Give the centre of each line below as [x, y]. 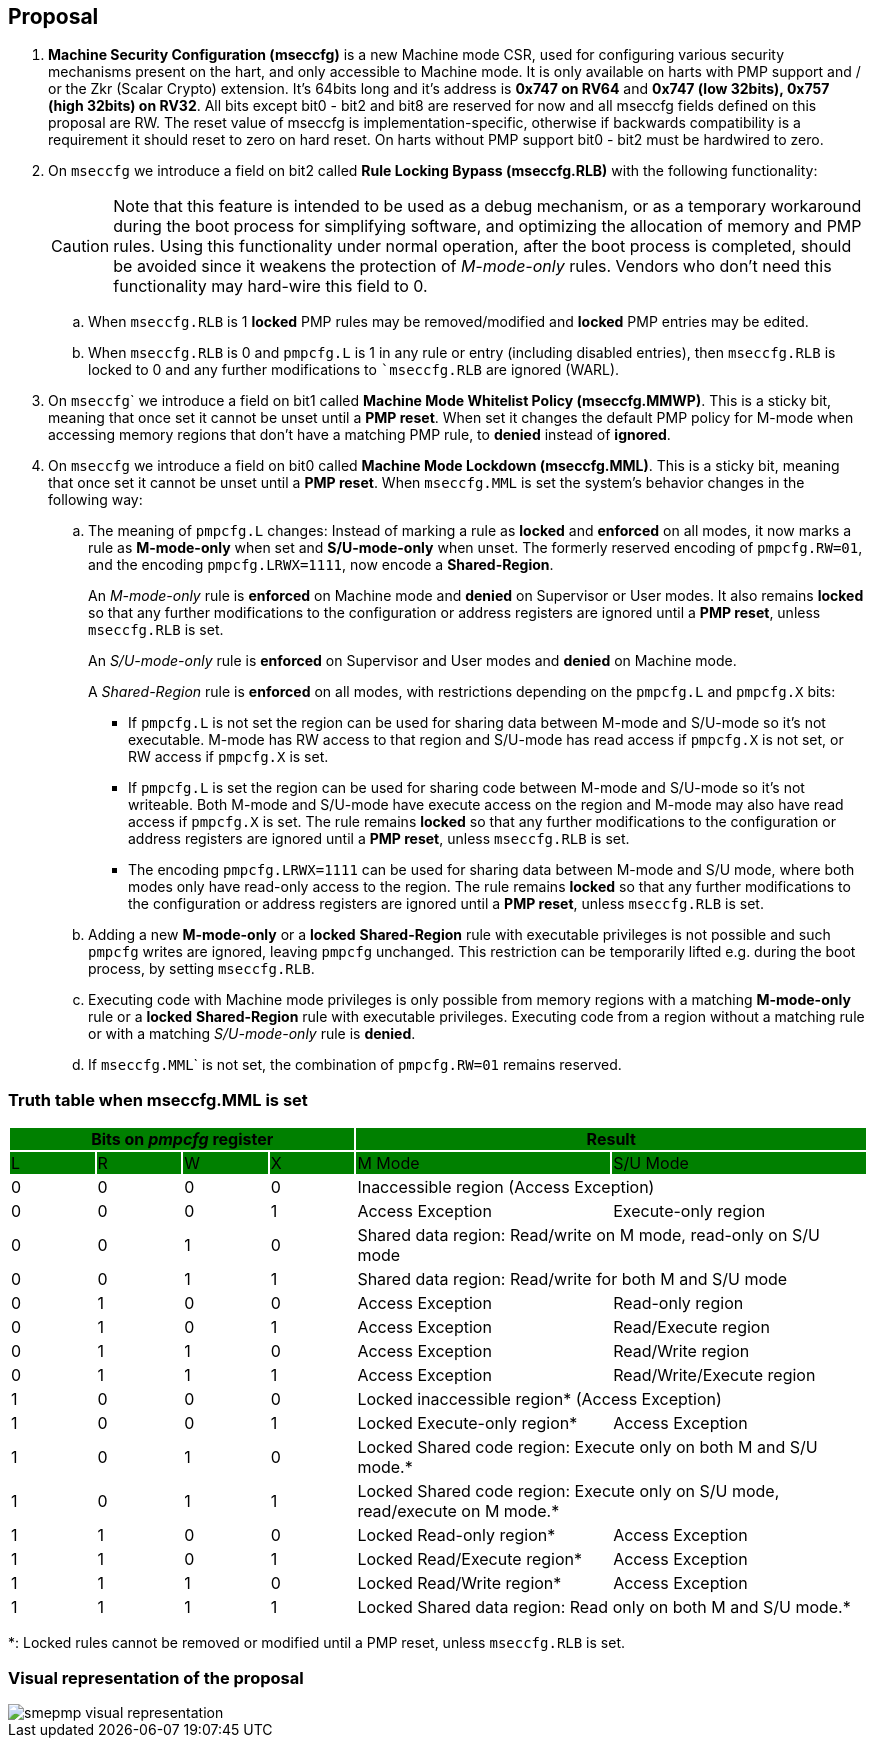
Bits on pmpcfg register [182, 1139]
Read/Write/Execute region [714, 1375]
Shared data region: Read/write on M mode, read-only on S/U [588, 1235]
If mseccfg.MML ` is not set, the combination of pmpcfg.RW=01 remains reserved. [355, 1065]
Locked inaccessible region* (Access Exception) [539, 1399]
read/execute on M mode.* [458, 1511]
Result [611, 1139]
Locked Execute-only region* [467, 1423]
